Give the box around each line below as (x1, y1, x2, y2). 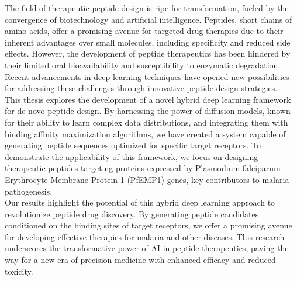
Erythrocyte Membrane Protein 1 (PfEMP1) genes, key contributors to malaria (5, 173, 289, 185)
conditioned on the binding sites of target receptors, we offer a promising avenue (5, 219, 292, 231)
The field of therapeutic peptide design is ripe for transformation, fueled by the (5, 2, 289, 13)
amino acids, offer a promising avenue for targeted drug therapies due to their (5, 25, 284, 37)
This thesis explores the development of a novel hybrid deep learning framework (5, 93, 291, 105)
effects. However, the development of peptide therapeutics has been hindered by (5, 47, 291, 60)
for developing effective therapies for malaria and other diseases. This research (5, 230, 285, 242)
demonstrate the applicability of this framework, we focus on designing (5, 150, 258, 162)
